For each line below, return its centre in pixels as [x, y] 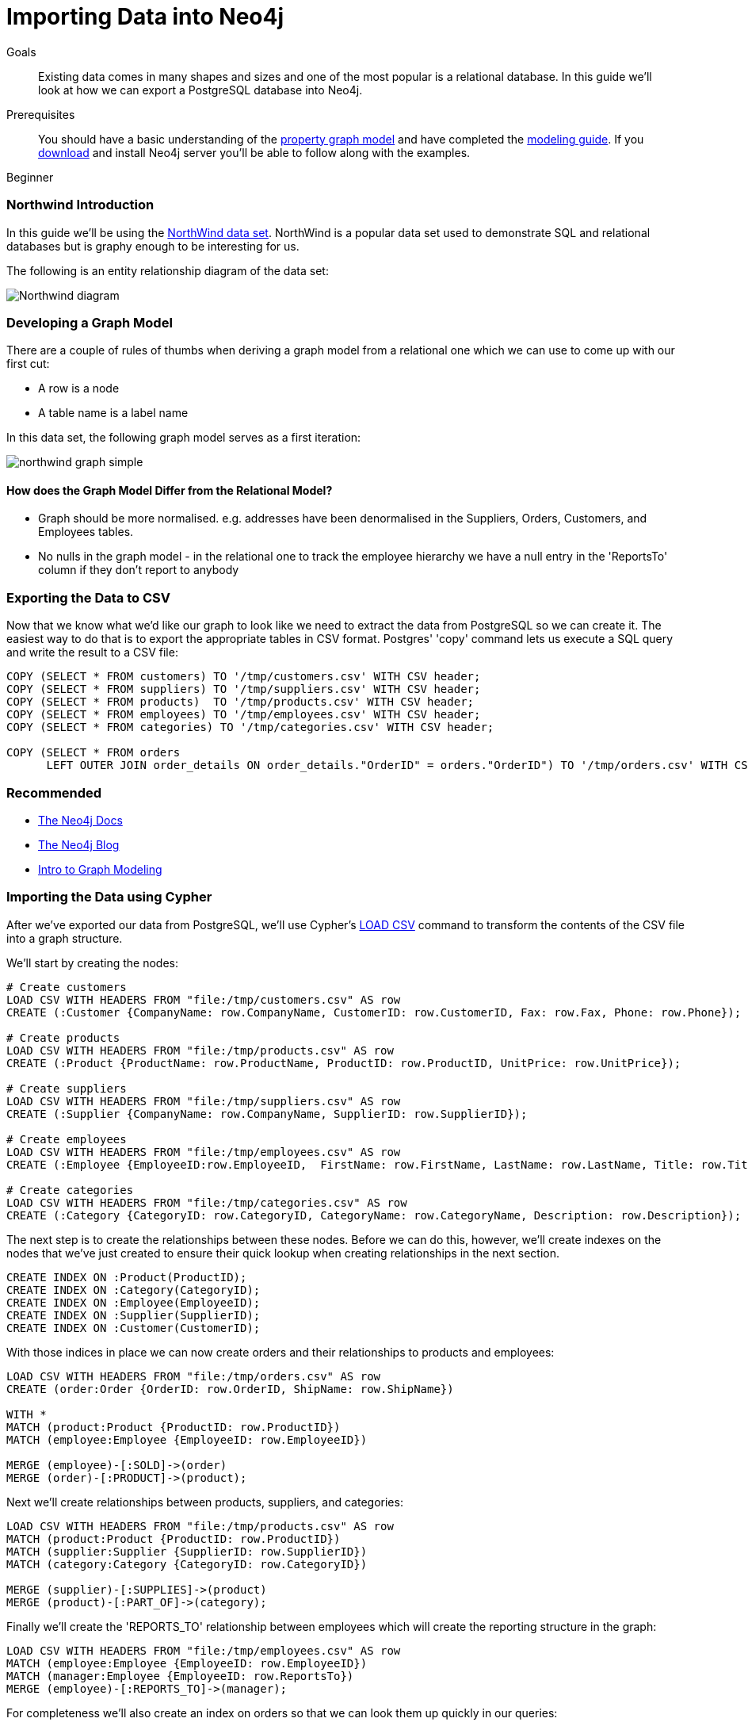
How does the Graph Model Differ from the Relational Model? [170, 490]
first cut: [28, 364]
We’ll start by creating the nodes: [93, 963]
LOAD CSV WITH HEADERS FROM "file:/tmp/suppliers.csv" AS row [204, 1101]
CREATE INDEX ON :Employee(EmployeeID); [134, 1302]
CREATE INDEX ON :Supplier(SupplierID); [134, 1315]
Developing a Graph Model [90, 322]
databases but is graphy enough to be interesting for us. [153, 246]
